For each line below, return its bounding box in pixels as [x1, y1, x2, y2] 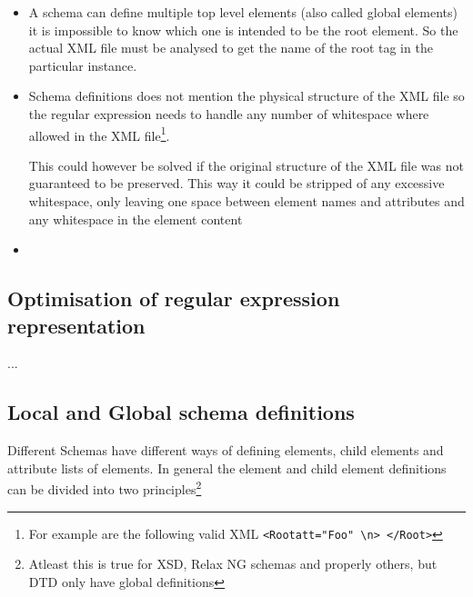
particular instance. [28, 55, 137, 75]
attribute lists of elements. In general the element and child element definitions [7, 458, 447, 477]
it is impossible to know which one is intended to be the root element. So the [28, 20, 458, 39]
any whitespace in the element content [28, 209, 243, 228]
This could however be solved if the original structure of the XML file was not [28, 155, 464, 174]
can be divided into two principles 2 [7, 477, 202, 499]
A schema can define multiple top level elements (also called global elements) [28, 3, 458, 21]
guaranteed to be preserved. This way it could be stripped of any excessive [28, 174, 445, 193]
